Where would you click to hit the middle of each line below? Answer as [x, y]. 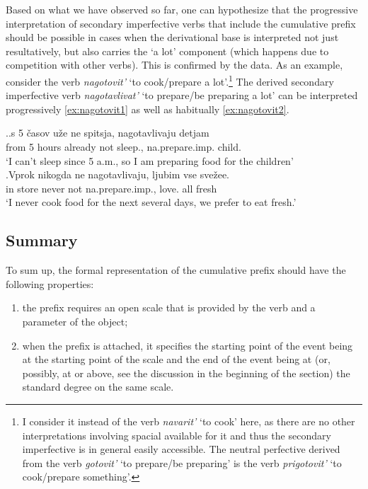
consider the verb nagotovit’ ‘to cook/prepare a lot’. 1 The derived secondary [170, 80]
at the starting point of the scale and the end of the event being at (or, [176, 359]
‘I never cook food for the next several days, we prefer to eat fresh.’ [151, 202]
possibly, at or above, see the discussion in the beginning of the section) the [186, 373]
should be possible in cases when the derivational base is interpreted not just [172, 37]
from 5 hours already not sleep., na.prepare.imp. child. [123, 146]
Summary [42, 240]
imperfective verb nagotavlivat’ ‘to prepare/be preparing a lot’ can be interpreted [182, 95]
